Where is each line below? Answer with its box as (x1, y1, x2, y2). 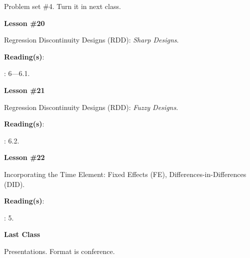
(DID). (4, 178, 25, 189)
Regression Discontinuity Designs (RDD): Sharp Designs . (4, 34, 179, 45)
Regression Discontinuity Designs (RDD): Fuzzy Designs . (4, 101, 178, 112)
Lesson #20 (4, 17, 45, 28)
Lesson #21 (4, 84, 45, 95)
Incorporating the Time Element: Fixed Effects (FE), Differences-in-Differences (4, 168, 246, 179)
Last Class (4, 229, 40, 239)
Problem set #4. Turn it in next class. (4, 1, 121, 11)
